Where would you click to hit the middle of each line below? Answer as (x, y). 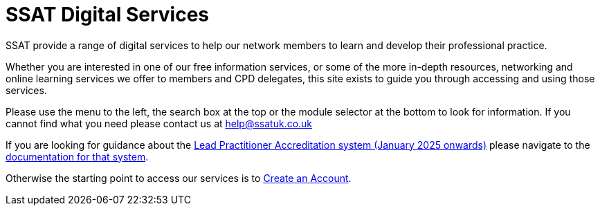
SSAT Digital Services (107, 15)
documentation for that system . (77, 156)
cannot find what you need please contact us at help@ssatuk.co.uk (159, 123)
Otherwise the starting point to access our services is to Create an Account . (179, 178)
